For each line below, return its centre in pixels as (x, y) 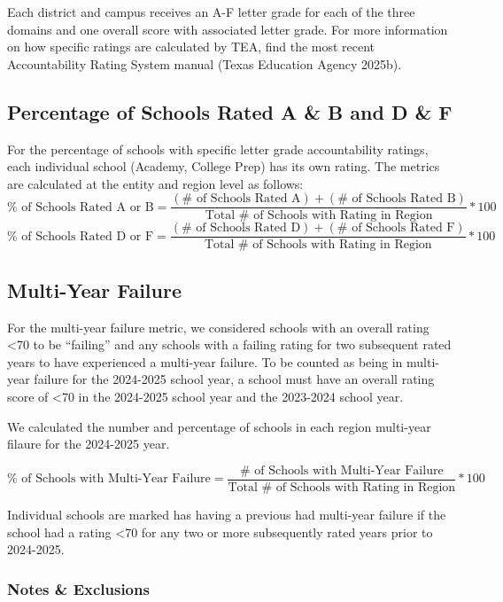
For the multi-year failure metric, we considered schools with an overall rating (218, 327)
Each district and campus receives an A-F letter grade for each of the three (211, 12)
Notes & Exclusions (78, 588)
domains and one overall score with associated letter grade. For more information (228, 29)
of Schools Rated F (403, 228)
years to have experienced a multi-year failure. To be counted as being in (205, 361)
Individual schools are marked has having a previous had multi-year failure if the (227, 514)
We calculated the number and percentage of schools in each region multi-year (219, 426)
